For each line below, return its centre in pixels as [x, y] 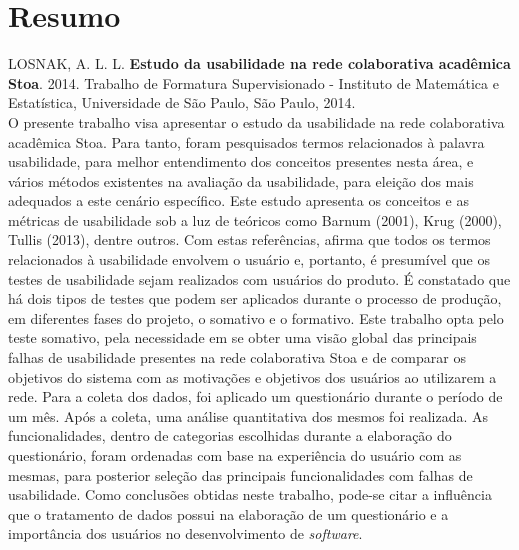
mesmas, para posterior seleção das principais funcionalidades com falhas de [240, 474]
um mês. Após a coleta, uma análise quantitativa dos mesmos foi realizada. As [248, 415]
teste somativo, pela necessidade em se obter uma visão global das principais [242, 337]
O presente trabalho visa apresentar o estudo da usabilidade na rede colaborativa [256, 121]
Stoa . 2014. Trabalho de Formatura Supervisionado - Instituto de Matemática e [253, 82]
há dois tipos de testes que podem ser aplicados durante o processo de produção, [255, 298]
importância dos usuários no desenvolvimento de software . [185, 533]
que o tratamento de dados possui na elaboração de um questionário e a [228, 513]
